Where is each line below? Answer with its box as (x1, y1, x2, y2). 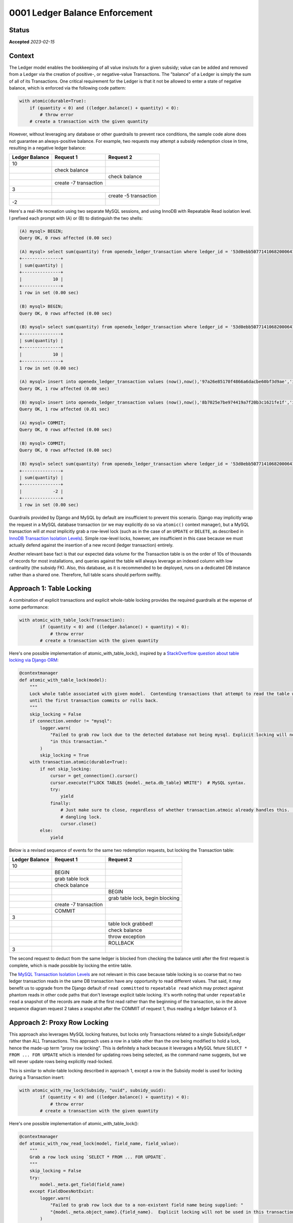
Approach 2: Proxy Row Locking (9, 1018, 109, 1027)
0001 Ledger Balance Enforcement (9, 7, 153, 18)
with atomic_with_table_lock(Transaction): (19, 617, 126, 623)
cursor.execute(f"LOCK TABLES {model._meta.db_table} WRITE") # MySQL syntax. (50, 780, 246, 785)
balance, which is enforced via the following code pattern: (9, 85, 126, 91)
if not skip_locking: (40, 766, 92, 771)
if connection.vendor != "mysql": (29, 718, 112, 724)
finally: (50, 800, 71, 806)
